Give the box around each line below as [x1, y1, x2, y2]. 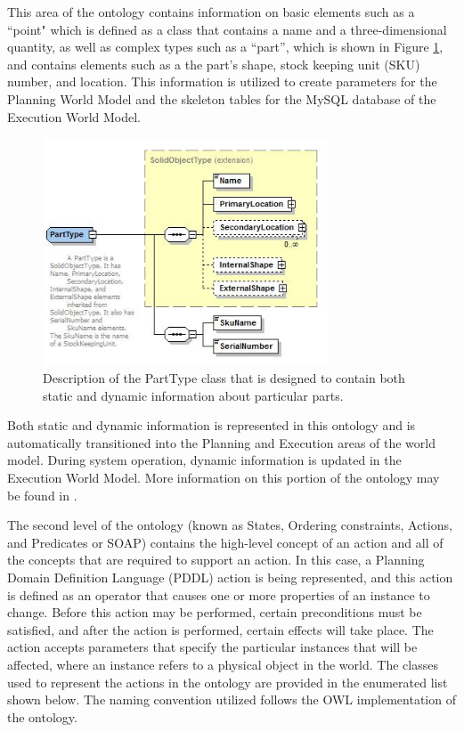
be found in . [7, 485, 77, 504]
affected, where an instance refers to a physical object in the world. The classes [7, 655, 438, 673]
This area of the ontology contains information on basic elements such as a [7, 3, 415, 20]
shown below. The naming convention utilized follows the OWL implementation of [7, 690, 456, 709]
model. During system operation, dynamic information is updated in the [7, 451, 402, 469]
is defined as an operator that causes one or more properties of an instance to [7, 585, 430, 604]
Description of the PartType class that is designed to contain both [43, 369, 405, 386]
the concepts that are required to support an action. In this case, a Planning [7, 550, 425, 569]
